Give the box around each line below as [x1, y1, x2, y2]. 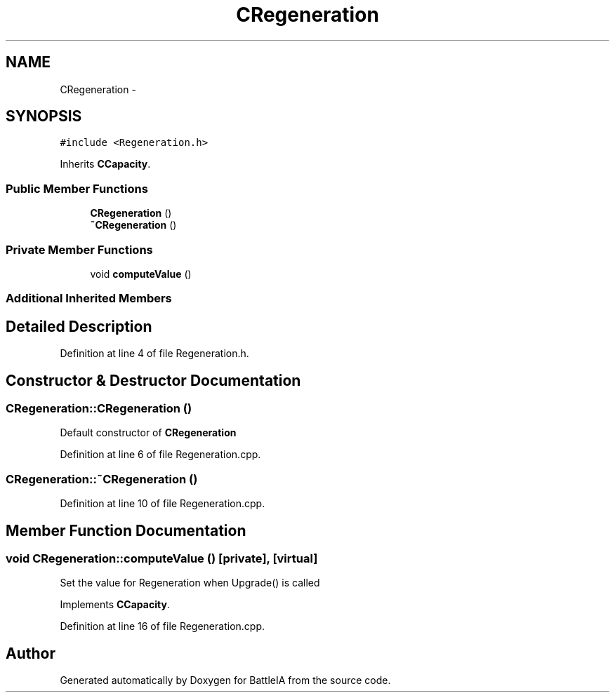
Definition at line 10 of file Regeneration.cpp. [60, 497, 265, 510]
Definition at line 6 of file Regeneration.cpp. [60, 448, 261, 461]
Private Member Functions [6, 242, 153, 257]
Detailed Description [6, 317, 152, 335]
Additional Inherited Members [6, 291, 172, 306]
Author [6, 644, 55, 662]
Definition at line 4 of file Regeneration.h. [60, 347, 249, 360]
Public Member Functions [6, 181, 148, 196]
